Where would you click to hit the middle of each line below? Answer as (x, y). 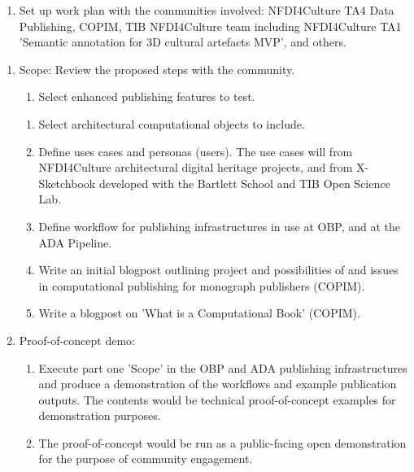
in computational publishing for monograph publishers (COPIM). (202, 285)
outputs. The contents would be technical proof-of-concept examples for (217, 399)
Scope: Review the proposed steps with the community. (157, 69)
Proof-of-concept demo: (77, 340)
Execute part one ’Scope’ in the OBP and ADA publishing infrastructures (223, 367)
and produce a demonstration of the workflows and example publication (218, 384)
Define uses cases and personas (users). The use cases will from (196, 151)
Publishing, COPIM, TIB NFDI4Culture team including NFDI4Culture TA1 (210, 26)
